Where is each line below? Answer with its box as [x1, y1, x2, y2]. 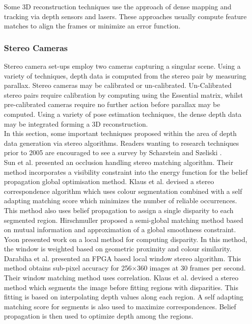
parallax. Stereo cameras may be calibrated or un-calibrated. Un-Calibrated [4, 80, 232, 90]
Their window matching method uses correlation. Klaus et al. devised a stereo [4, 272, 239, 283]
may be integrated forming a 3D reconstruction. [4, 118, 148, 129]
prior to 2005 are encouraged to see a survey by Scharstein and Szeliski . [4, 147, 222, 158]
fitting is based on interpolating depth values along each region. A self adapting [4, 292, 244, 302]
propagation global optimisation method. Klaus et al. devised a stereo [4, 176, 214, 187]
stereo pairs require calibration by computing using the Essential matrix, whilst [4, 89, 243, 100]
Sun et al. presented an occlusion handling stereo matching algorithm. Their [4, 157, 233, 167]
